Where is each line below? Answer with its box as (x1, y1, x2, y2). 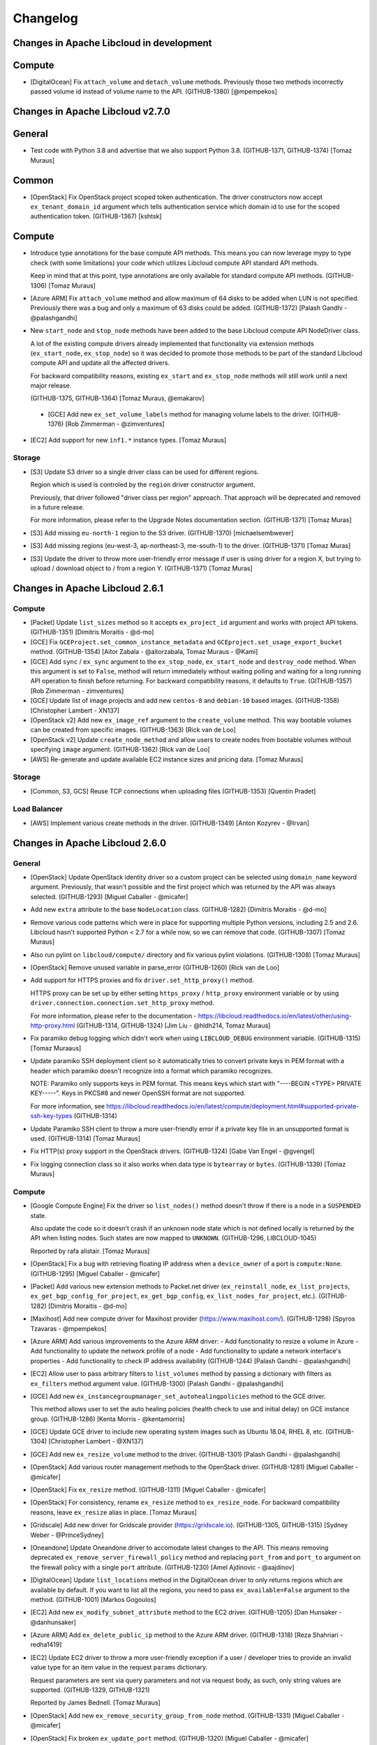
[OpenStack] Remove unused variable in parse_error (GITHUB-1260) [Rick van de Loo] (30, 963, 279, 972)
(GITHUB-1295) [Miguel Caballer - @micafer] (30, 1269, 161, 1277)
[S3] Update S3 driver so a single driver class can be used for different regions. (30, 468, 259, 476)
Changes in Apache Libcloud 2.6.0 (13, 837, 167, 849)
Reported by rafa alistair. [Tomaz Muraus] (30, 1247, 150, 1255)
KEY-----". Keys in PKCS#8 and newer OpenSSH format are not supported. (30, 1089, 246, 1097)
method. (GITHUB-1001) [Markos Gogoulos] (30, 1595, 156, 1603)
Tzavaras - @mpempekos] (30, 1324, 108, 1332)
